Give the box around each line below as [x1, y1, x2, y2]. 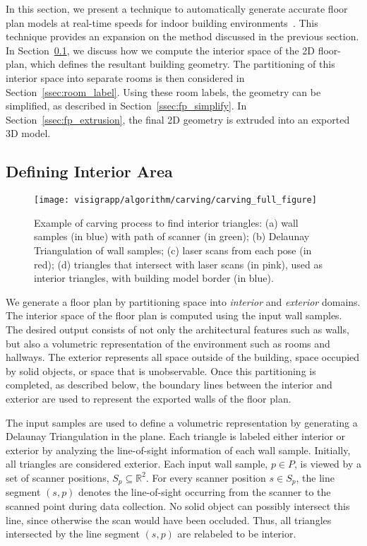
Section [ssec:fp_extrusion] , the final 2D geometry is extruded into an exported [6, 112, 350, 126]
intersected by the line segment [6, 526, 140, 541]
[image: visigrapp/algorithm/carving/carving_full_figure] [34, 195, 317, 206]
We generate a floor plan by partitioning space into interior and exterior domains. [6, 294, 361, 309]
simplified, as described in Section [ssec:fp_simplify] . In [6, 98, 247, 113]
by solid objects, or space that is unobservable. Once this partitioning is [6, 363, 316, 378]
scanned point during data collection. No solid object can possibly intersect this [6, 498, 350, 513]
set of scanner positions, [6, 470, 109, 485]
